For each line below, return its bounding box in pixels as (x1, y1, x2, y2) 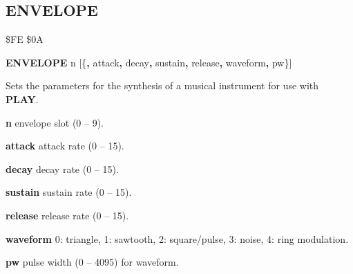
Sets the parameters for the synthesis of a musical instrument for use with (6, 78, 319, 93)
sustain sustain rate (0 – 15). (6, 185, 132, 199)
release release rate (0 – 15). (6, 208, 129, 222)
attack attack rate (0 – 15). (6, 138, 124, 153)
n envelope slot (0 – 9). (6, 115, 104, 129)
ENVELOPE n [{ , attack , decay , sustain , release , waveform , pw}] (6, 55, 292, 69)
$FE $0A (6, 32, 44, 46)
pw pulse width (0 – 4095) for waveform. (6, 255, 179, 269)
